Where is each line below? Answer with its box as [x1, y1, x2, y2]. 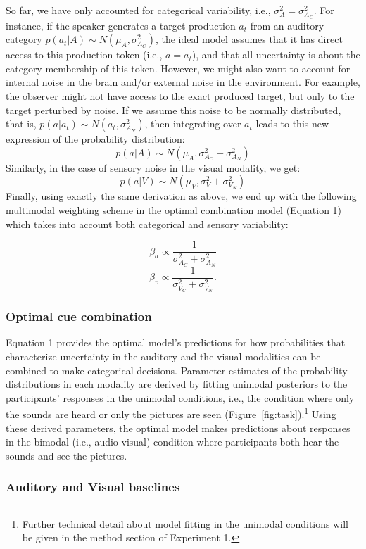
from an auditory [250, 18, 324, 32]
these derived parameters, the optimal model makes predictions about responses [6, 420, 351, 435]
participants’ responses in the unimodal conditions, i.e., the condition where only [6, 390, 355, 405]
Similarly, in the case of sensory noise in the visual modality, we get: [6, 160, 301, 175]
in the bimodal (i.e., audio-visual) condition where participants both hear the [6, 434, 339, 449]
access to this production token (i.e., [6, 47, 163, 62]
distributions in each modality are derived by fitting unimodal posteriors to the [6, 377, 348, 391]
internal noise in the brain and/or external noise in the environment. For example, [6, 75, 360, 89]
